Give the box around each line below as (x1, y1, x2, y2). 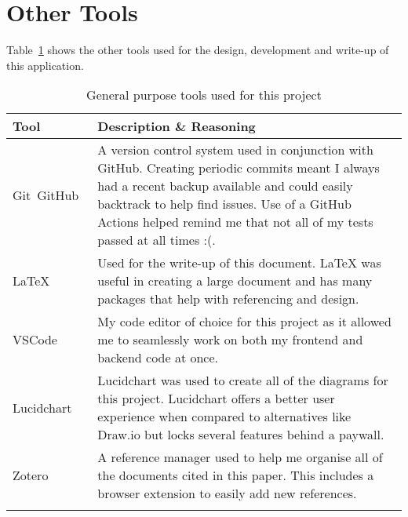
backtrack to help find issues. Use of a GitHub (97, 195, 352, 213)
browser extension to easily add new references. (97, 484, 357, 503)
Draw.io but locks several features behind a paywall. (97, 425, 384, 444)
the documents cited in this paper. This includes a (97, 466, 374, 485)
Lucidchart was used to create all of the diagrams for (97, 371, 388, 390)
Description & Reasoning (97, 117, 256, 136)
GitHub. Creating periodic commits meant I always (97, 158, 380, 177)
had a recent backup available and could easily (97, 177, 353, 195)
